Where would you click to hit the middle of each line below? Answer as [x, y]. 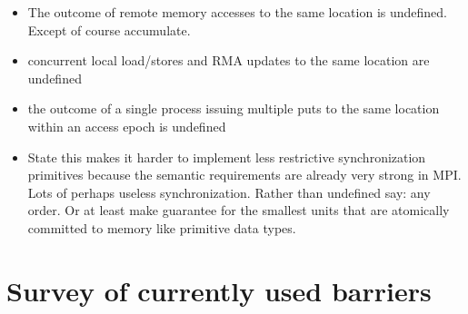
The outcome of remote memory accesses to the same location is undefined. [237, 12]
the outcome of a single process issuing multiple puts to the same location [234, 108]
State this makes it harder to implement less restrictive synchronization [227, 157]
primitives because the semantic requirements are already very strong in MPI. [244, 175]
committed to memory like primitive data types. [162, 227]
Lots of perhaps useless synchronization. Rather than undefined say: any [229, 192]
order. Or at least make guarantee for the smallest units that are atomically [239, 210]
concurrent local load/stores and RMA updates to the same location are [229, 60]
